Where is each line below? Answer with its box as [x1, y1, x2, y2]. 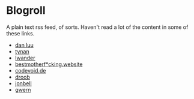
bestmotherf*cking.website [14, 61, 83, 68]
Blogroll [6, 4, 46, 17]
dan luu [14, 41, 34, 49]
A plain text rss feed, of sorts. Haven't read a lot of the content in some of [6, 23, 189, 31]
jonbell [14, 79, 32, 87]
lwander [14, 54, 35, 61]
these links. [6, 29, 35, 37]
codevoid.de [14, 67, 46, 74]
